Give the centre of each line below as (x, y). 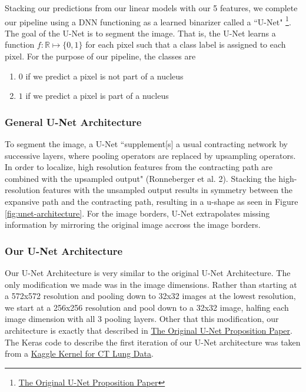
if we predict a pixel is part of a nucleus (97, 96)
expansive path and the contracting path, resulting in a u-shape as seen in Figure (152, 201)
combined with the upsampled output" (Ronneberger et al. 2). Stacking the (140, 178)
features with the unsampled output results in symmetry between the (168, 190)
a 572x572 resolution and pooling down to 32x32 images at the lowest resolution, (150, 296)
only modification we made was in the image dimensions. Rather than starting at (151, 284)
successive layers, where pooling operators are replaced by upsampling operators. (150, 155)
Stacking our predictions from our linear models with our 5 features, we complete (151, 8)
